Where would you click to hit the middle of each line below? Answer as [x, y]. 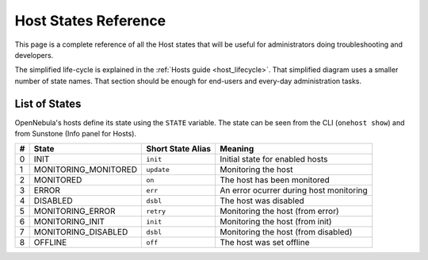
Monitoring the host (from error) [280, 212]
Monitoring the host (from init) [276, 222]
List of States [48, 103]
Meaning [237, 149]
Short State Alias [179, 149]
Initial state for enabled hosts [274, 159]
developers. [34, 55]
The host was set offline [265, 243]
